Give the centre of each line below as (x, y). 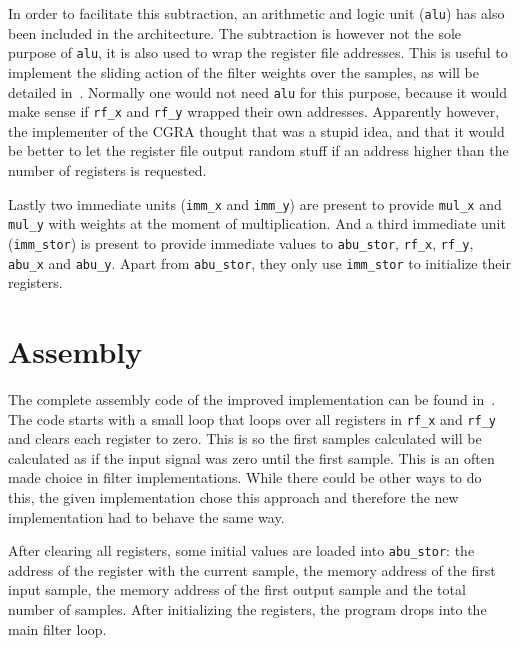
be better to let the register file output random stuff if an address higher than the (258, 150)
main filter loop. (57, 628)
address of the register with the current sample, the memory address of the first (252, 569)
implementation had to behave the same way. (146, 516)
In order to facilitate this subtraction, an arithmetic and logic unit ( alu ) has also (256, 13)
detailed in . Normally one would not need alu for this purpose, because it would (258, 91)
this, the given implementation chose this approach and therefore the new (233, 496)
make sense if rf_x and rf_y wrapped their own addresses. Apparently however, (254, 111)
